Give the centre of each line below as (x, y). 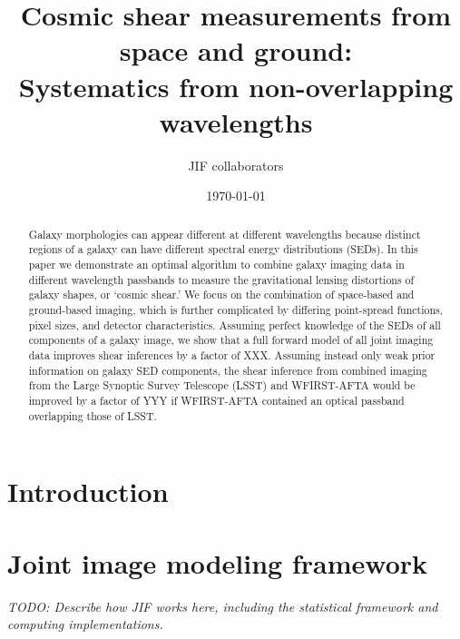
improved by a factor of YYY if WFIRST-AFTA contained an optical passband (216, 400)
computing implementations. (85, 624)
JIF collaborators (236, 165)
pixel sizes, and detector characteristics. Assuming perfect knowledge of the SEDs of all (235, 324)
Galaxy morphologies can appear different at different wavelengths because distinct (225, 234)
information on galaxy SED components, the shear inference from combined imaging (228, 370)
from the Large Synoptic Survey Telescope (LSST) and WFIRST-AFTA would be (222, 385)
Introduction (88, 492)
